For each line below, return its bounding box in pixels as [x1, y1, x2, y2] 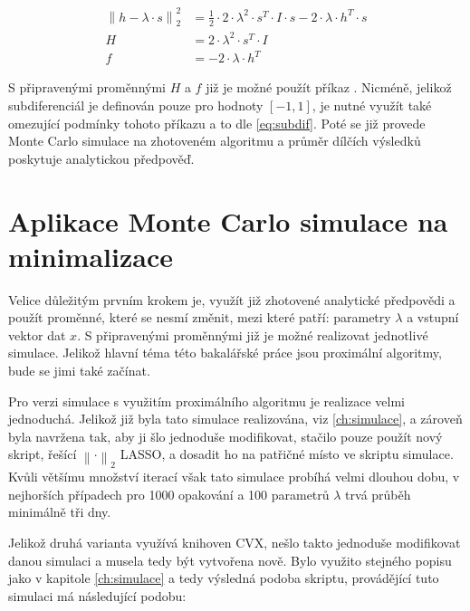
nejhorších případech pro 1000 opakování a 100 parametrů [8, 484, 330, 503]
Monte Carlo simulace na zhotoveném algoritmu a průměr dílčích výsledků [8, 131, 421, 150]
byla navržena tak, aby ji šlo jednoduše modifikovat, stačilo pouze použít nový [8, 426, 443, 445]
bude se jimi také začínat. [8, 361, 150, 380]
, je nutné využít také [312, 95, 432, 114]
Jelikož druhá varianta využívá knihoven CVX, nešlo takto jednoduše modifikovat [8, 533, 461, 551]
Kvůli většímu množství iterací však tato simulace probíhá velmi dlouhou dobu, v [8, 467, 460, 486]
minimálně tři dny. [8, 502, 111, 521]
